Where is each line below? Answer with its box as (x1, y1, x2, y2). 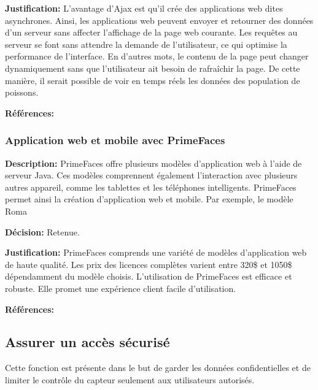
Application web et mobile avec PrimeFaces (5, 132, 225, 148)
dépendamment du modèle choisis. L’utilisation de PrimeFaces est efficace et (5, 270, 292, 283)
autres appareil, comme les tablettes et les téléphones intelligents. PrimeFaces (5, 180, 297, 193)
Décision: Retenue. (5, 225, 80, 238)
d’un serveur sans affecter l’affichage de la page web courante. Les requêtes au (5, 26, 298, 39)
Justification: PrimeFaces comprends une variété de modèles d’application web (5, 246, 307, 259)
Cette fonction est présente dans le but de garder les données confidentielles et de (5, 361, 311, 374)
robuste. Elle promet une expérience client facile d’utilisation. (5, 281, 236, 294)
